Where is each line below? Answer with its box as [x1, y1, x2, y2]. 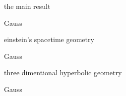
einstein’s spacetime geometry [4, 34, 94, 45]
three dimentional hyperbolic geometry [4, 67, 122, 78]
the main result [4, 1, 51, 11]
